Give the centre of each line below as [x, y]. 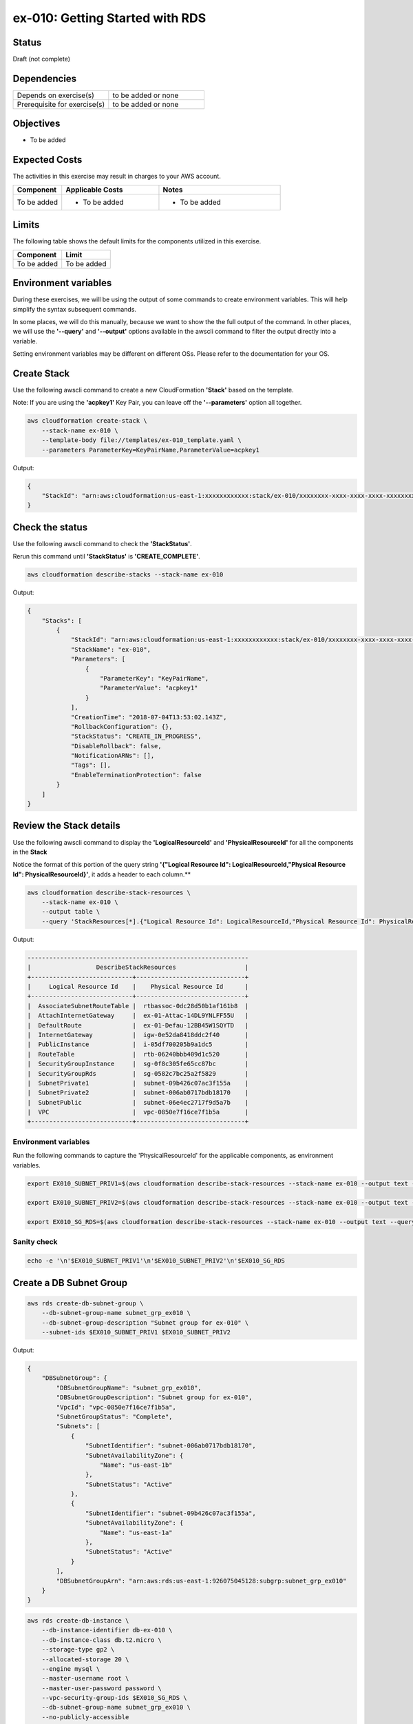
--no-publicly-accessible [85, 1717]
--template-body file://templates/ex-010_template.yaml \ [141, 440]
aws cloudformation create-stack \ [87, 421]
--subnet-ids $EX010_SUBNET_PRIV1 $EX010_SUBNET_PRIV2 [136, 1332]
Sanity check [35, 1242]
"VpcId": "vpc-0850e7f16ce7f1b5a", [116, 1407]
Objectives [36, 124]
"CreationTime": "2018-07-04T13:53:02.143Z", [149, 717]
